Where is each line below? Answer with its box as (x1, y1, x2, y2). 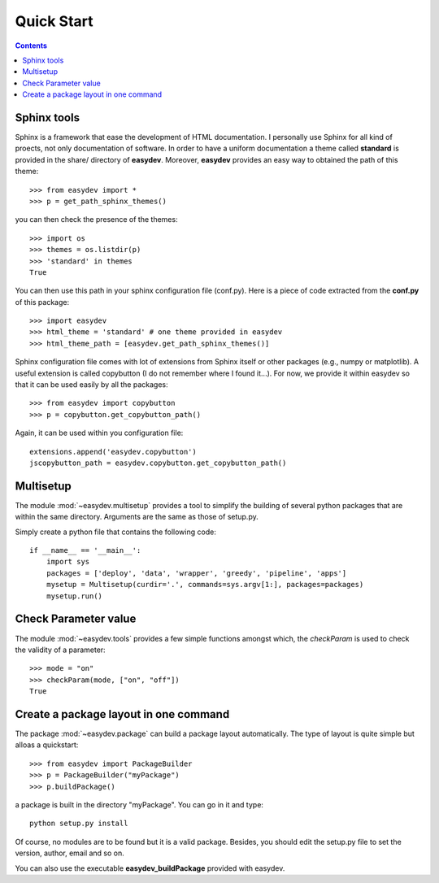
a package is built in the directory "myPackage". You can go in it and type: (15, 799, 264, 809)
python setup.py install (29, 819, 128, 829)
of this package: (15, 297, 69, 307)
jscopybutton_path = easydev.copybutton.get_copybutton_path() (29, 459, 287, 468)
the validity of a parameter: (15, 645, 106, 655)
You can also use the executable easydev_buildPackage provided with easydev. (15, 863, 285, 873)
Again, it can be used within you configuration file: (15, 428, 184, 438)
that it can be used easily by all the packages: (15, 380, 168, 389)
